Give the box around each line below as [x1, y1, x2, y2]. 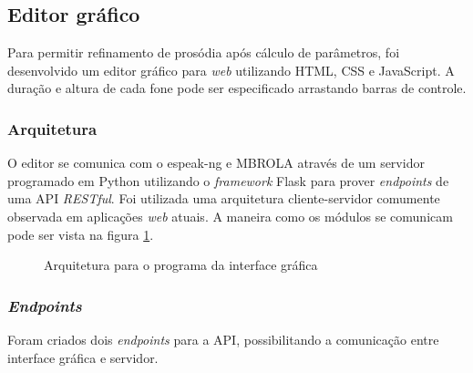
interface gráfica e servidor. [7, 347, 159, 367]
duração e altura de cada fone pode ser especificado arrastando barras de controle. [7, 78, 467, 98]
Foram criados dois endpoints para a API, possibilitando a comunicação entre [7, 329, 439, 348]
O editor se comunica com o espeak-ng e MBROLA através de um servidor [7, 153, 425, 172]
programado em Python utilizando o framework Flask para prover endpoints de [7, 171, 449, 190]
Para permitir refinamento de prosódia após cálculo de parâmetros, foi [7, 43, 400, 62]
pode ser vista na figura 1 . [7, 224, 154, 243]
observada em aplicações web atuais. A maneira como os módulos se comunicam [7, 206, 453, 225]
